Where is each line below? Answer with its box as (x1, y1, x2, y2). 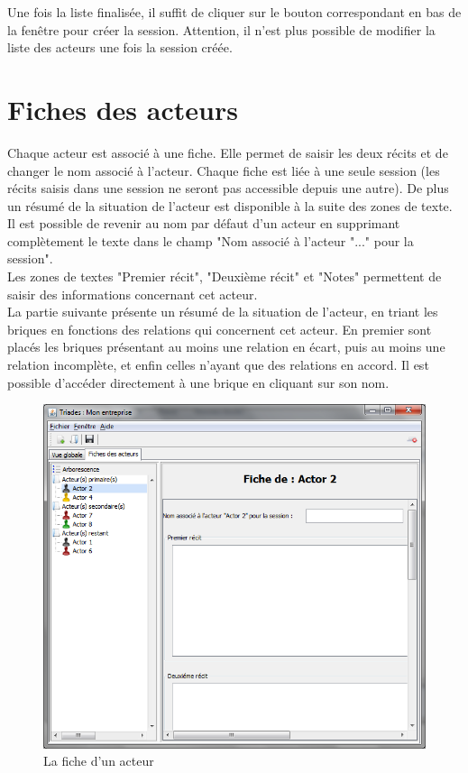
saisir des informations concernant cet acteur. (7, 284, 258, 303)
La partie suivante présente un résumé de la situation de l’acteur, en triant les (7, 302, 438, 321)
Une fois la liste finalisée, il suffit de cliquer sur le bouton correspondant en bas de (7, 3, 462, 21)
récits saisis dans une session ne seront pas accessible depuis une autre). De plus (7, 179, 449, 198)
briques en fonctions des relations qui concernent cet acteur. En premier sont (7, 319, 432, 338)
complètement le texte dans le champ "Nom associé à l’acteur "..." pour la (7, 231, 414, 250)
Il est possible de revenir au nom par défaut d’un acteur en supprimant (7, 214, 400, 233)
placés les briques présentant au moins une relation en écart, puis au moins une (7, 337, 445, 356)
